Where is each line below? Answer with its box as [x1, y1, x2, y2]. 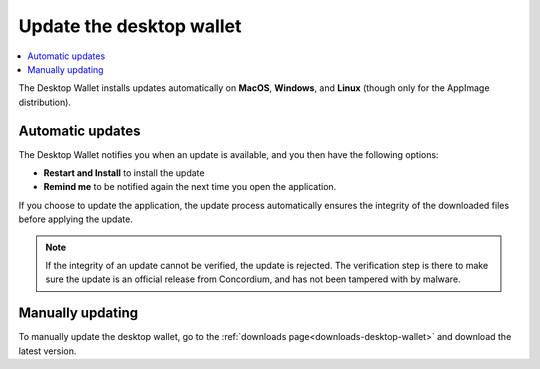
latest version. [18, 345, 77, 357]
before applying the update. [18, 213, 134, 225]
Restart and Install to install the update [43, 167, 205, 179]
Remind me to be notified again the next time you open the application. [43, 181, 337, 193]
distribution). [18, 96, 72, 108]
